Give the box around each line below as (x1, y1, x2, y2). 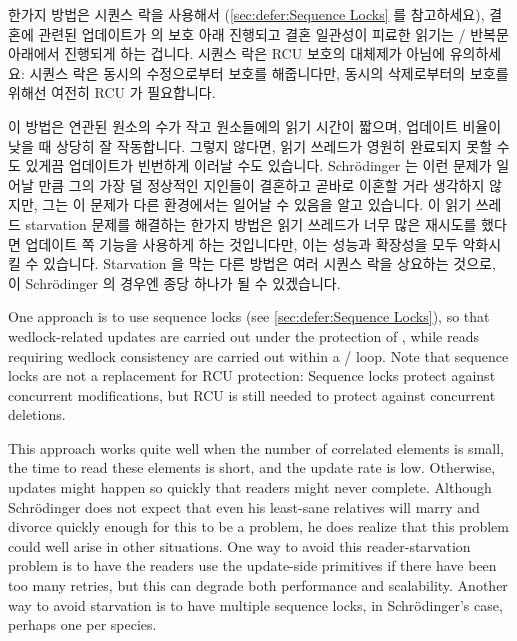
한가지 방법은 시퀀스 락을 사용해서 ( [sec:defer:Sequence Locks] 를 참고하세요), (8, 4, 485, 24)
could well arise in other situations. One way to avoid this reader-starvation (8, 535, 471, 556)
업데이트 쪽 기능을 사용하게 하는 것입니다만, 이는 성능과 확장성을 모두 (25, 233, 458, 254)
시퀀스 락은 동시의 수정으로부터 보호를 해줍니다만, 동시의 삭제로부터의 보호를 (29, 62, 509, 83)
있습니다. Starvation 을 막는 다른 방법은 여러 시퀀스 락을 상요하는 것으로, (43, 253, 496, 274)
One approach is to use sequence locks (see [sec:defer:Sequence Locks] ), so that (8, 306, 490, 327)
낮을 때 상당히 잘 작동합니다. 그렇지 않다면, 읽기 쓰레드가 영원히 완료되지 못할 (8, 135, 493, 156)
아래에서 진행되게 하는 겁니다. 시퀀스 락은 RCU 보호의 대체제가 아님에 (8, 43, 446, 64)
